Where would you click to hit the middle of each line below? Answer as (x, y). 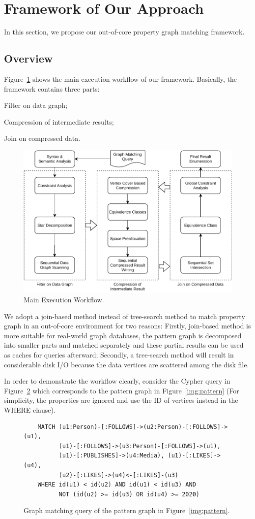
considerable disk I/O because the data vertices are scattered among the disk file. (127, 364)
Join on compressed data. (42, 138)
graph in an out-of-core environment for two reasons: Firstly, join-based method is (127, 326)
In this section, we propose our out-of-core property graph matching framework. (124, 32)
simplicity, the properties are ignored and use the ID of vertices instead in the (121, 400)
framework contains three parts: (52, 88)
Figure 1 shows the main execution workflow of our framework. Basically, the (121, 79)
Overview (28, 58)
